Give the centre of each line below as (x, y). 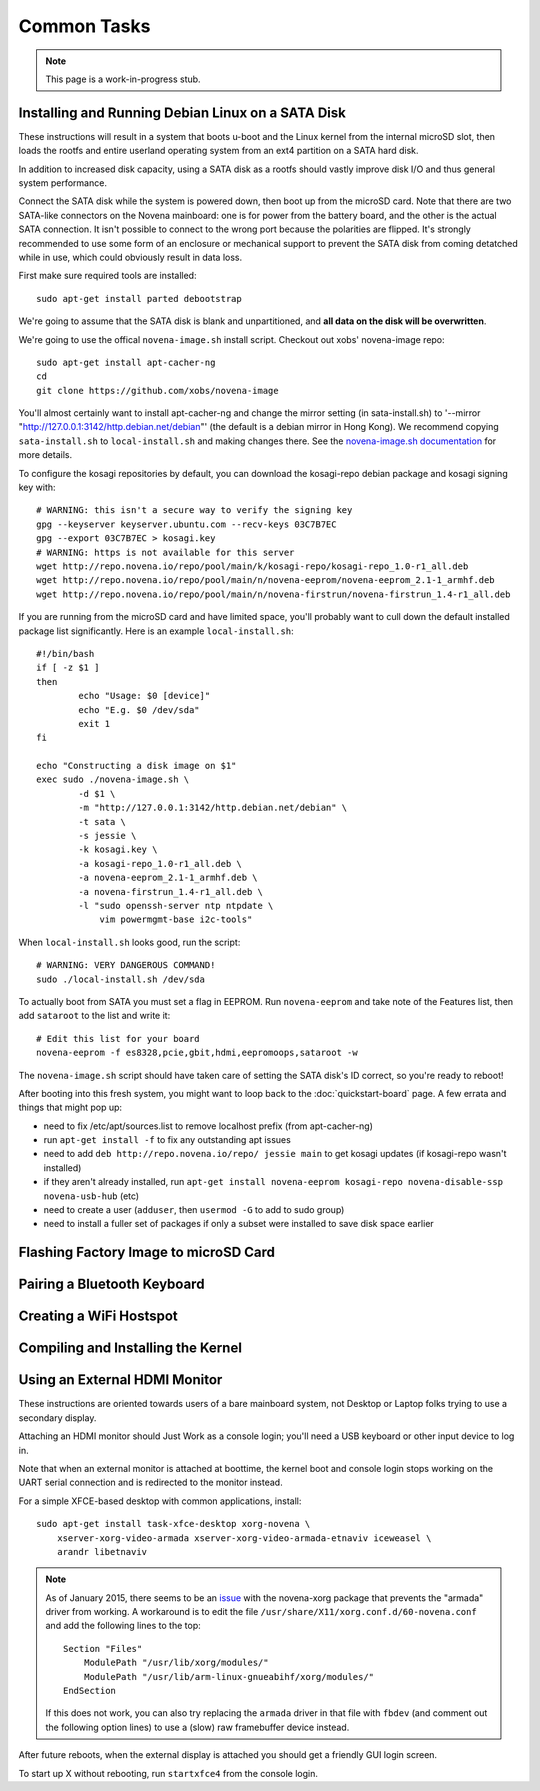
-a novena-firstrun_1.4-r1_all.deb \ (171, 891)
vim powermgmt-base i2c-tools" (176, 919)
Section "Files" (103, 1648)
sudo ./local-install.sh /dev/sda (120, 979)
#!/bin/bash (65, 653)
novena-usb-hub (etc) (91, 1196)
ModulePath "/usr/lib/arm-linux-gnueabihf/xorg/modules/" (229, 1676)
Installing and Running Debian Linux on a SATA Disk (182, 112)
